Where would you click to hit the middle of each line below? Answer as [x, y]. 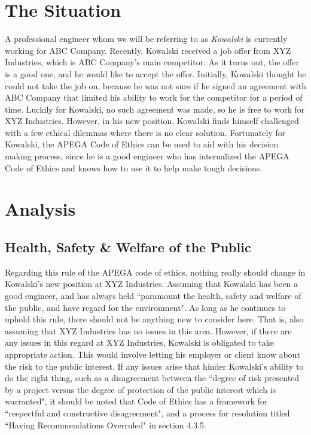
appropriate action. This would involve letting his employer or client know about [153, 354]
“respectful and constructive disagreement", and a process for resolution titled [147, 413]
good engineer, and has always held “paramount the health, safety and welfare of [153, 296]
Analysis [40, 209]
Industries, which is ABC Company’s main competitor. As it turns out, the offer [152, 62]
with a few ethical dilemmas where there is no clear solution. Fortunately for [145, 132]
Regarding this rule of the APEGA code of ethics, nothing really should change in [155, 272]
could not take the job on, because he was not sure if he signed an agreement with [155, 85]
